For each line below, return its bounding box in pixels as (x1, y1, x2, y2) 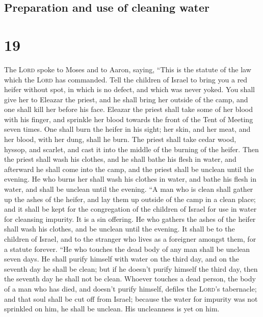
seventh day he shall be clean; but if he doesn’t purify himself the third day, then (4, 263, 258, 274)
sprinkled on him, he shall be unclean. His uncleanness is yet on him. (4, 303, 220, 314)
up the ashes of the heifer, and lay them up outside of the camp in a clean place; (4, 193, 256, 204)
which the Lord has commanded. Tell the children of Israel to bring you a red (4, 74, 248, 84)
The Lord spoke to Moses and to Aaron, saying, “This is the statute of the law (4, 64, 251, 74)
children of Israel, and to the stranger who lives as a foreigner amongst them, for (4, 234, 256, 244)
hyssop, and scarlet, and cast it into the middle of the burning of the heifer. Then (4, 143, 259, 154)
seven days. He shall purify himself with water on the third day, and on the (4, 253, 239, 264)
